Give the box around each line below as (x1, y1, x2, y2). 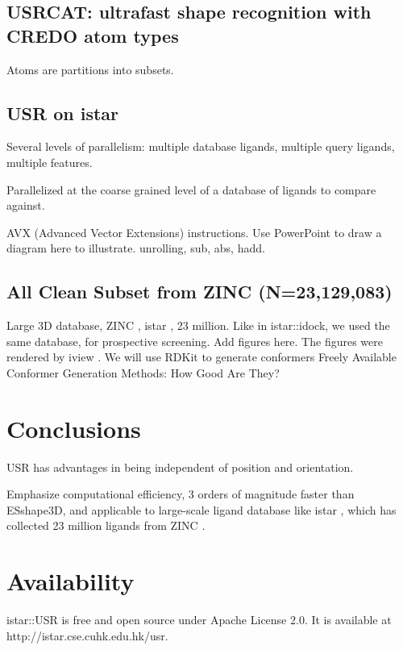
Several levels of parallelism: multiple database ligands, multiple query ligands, (6, 138, 395, 155)
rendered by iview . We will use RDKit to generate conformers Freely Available (6, 348, 397, 365)
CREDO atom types (6, 23, 179, 48)
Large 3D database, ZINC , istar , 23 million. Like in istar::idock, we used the (6, 317, 390, 334)
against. (6, 197, 45, 214)
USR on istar (6, 100, 119, 125)
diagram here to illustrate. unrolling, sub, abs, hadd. (6, 240, 265, 256)
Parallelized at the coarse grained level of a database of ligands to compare (6, 181, 376, 198)
